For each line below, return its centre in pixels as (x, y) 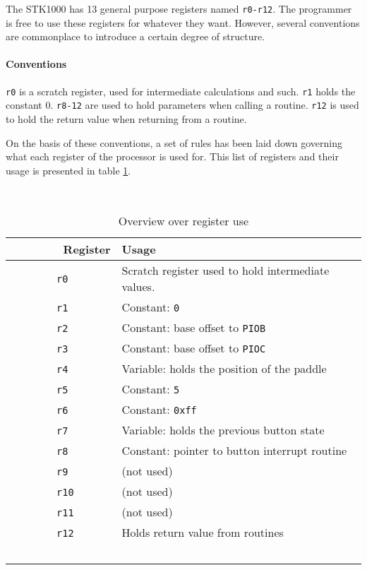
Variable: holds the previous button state (223, 429)
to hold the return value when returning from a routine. (126, 118)
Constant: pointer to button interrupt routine (234, 450)
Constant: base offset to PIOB (194, 327)
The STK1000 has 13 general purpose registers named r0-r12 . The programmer (179, 8)
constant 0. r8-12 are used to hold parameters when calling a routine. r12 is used (182, 105)
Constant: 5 (151, 388)
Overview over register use (183, 220)
